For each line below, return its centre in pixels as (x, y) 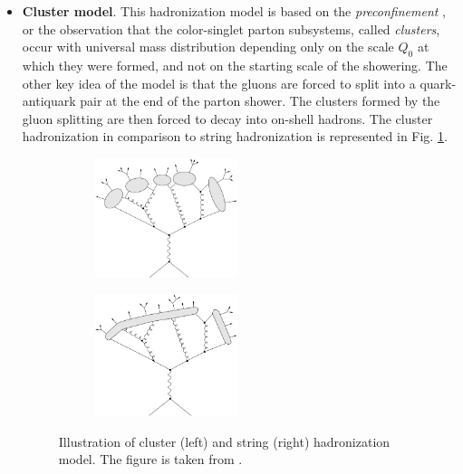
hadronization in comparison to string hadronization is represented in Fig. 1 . (235, 136)
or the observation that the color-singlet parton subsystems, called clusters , (231, 28)
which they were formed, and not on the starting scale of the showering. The (235, 65)
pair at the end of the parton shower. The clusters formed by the (260, 101)
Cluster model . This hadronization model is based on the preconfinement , (234, 11)
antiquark (49, 101)
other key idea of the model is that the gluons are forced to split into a (219, 83)
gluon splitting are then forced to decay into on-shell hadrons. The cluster (227, 118)
